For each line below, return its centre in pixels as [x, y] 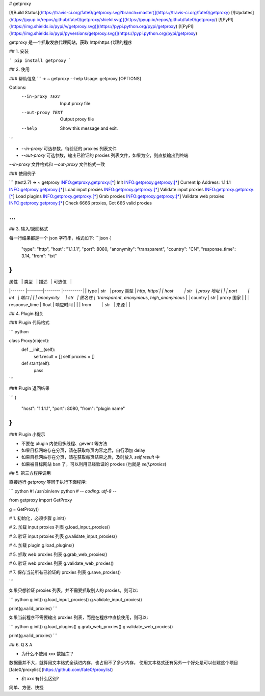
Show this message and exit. [89, 128]
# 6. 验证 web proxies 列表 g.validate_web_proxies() [61, 563]
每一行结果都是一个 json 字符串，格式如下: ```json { [60, 238]
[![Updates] [242, 13]
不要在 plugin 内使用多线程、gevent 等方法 [64, 443]
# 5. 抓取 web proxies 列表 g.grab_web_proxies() [58, 554]
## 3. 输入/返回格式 [29, 229]
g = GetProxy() [24, 509]
